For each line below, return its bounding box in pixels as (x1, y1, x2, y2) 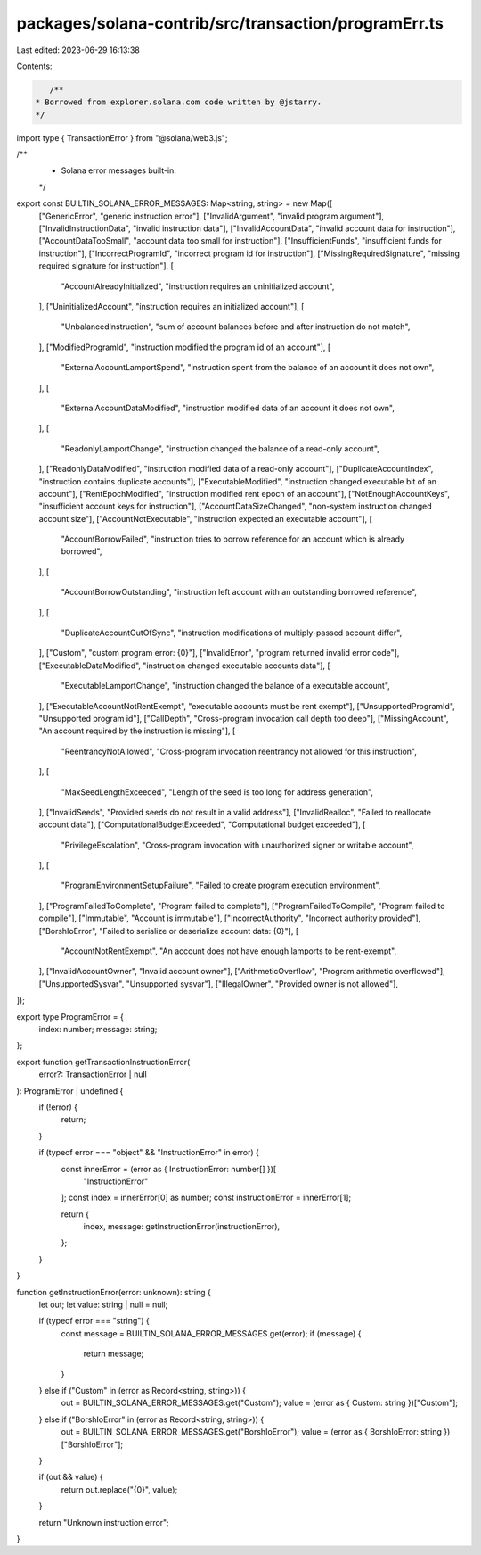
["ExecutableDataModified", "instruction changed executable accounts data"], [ (38, 660, 330, 671)
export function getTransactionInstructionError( (16, 1056, 191, 1067)
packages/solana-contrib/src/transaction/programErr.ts (16, 13, 444, 33)
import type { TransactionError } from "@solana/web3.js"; (16, 132, 228, 143)
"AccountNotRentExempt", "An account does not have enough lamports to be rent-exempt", (61, 946, 396, 956)
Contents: (16, 61, 53, 71)
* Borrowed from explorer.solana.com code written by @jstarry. (35, 97, 322, 107)
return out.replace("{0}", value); (61, 1484, 178, 1494)
